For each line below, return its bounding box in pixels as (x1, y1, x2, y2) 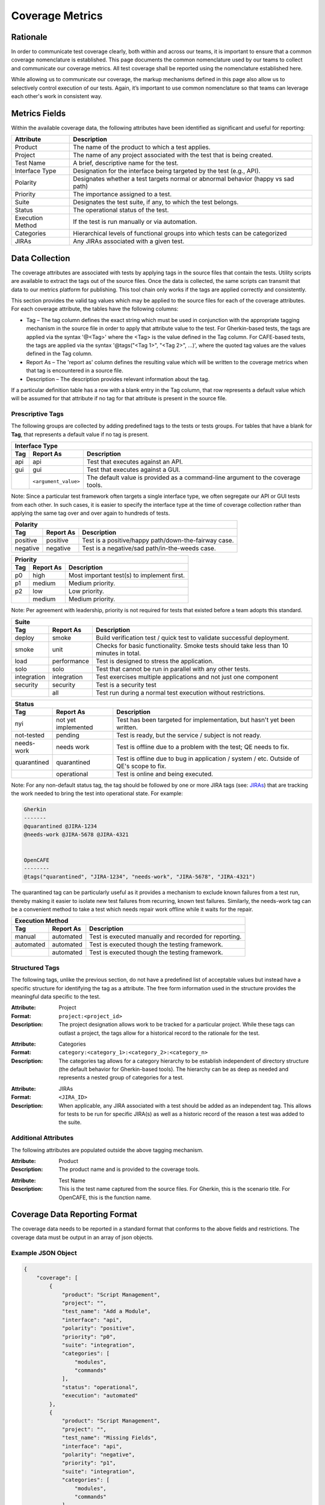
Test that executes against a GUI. (86, 465, 181, 474)
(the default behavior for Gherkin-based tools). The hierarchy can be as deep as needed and (58, 1066, 289, 1073)
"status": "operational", (61, 1383, 138, 1391)
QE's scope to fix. (116, 762, 167, 770)
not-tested (14, 731, 45, 739)
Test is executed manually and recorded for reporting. (89, 932, 242, 941)
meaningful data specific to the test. (11, 993, 101, 1000)
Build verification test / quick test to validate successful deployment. (96, 633, 290, 642)
